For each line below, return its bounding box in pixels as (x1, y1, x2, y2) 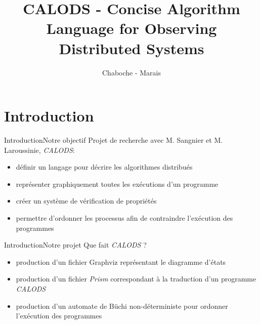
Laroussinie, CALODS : (4, 144, 75, 155)
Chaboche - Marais (102, 67, 161, 77)
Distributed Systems (59, 37, 204, 58)
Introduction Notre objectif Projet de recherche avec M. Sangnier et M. (4, 135, 223, 145)
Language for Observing (46, 18, 217, 38)
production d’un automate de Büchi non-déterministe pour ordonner (16, 300, 228, 311)
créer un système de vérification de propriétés (16, 195, 157, 206)
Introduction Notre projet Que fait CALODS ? (4, 239, 147, 250)
